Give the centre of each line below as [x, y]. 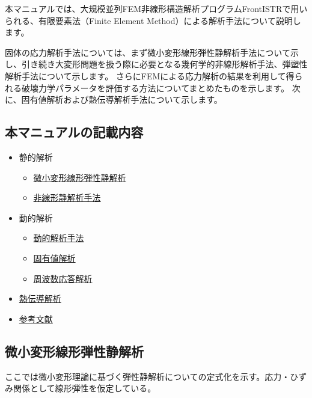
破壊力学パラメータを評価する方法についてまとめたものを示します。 [155, 87]
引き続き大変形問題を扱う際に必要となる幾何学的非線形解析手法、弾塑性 [164, 64]
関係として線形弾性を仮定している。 [84, 388]
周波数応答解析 [63, 278]
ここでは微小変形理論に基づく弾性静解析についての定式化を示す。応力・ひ [152, 376]
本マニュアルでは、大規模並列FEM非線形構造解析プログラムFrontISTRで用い [156, 8]
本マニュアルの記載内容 [74, 132]
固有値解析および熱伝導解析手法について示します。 [122, 99]
